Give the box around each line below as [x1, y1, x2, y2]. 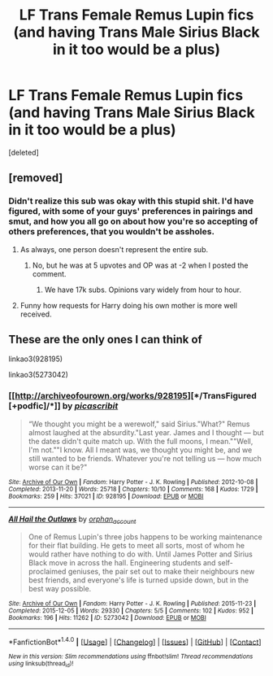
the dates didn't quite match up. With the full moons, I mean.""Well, [28, 436, 253, 446]
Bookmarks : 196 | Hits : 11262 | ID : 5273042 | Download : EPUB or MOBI [8, 613, 207, 621]
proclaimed [28, 566, 67, 576]
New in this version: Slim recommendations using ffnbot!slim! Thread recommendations [8, 652, 253, 661]
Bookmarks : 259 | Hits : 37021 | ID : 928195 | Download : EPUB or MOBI [8, 492, 204, 500]
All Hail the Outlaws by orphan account [8, 514, 136, 526]
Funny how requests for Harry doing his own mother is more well [19, 300, 238, 310]
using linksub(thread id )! [8, 660, 74, 669]
